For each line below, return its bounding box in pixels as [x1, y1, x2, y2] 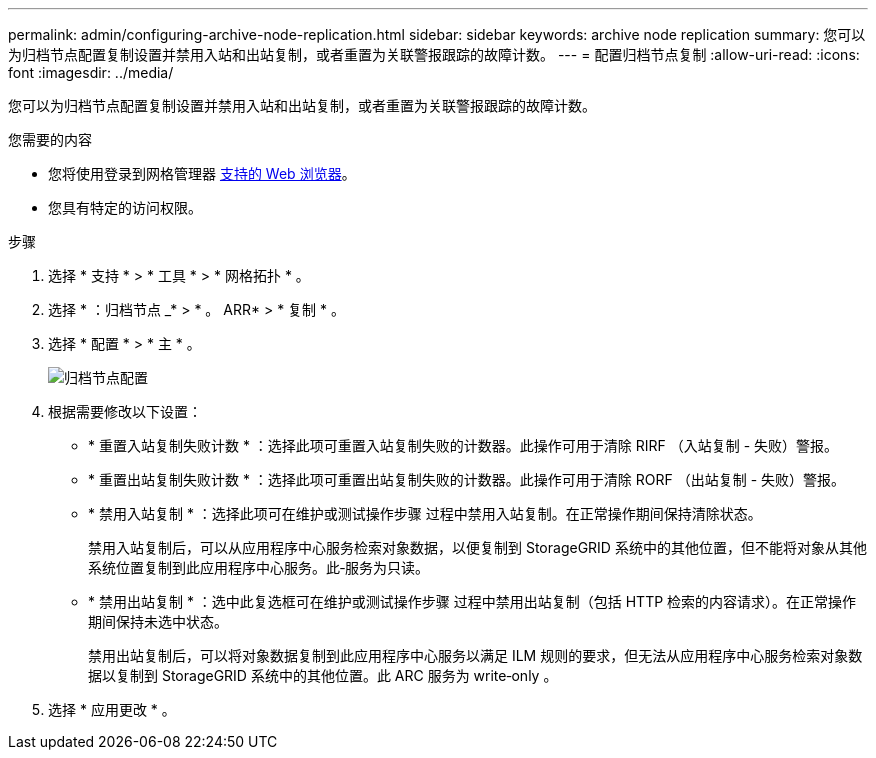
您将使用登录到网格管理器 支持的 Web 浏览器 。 [48, 165, 356, 182]
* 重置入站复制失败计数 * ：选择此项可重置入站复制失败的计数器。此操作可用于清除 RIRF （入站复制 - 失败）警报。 [88, 437, 839, 454]
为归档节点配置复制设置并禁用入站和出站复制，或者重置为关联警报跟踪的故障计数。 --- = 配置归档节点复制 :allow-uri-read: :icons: [8, 46, 860, 63]
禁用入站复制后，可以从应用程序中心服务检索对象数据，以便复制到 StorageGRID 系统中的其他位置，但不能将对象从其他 [88, 539, 867, 556]
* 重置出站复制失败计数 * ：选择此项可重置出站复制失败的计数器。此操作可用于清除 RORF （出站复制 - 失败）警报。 [88, 471, 846, 488]
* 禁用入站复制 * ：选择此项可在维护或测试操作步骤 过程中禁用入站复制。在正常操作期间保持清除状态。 [88, 505, 762, 522]
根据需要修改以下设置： [48, 403, 202, 420]
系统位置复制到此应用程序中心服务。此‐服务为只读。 [88, 559, 430, 576]
